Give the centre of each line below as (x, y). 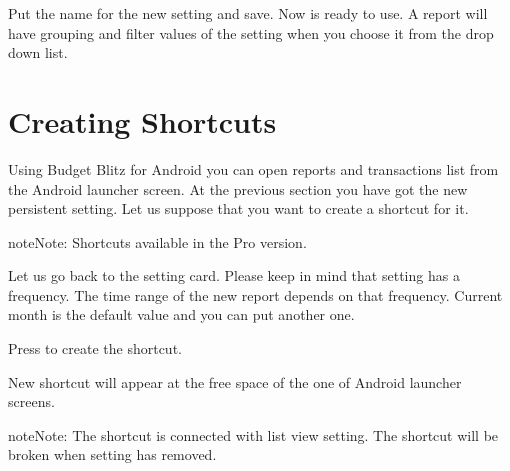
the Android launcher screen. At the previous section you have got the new (238, 188)
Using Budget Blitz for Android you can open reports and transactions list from (253, 168)
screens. (31, 401)
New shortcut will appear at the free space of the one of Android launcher (235, 381)
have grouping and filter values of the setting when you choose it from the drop (251, 32)
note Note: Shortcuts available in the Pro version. (157, 241)
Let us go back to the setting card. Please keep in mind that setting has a (234, 275)
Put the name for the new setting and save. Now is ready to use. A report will (248, 13)
